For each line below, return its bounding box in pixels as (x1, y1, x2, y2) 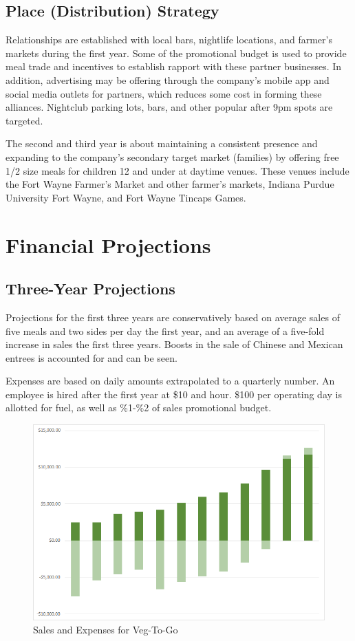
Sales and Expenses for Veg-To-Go (33, 622, 178, 637)
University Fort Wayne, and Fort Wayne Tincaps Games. (6, 190, 246, 204)
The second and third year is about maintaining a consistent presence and (6, 136, 318, 151)
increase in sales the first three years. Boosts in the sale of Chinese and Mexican (6, 337, 343, 351)
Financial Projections (6, 230, 211, 259)
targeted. (6, 113, 43, 127)
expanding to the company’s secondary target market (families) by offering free (6, 149, 339, 164)
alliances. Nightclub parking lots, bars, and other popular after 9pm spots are (6, 100, 333, 114)
